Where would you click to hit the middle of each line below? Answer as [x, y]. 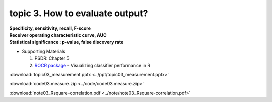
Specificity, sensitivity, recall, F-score [50, 28]
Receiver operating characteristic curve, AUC [58, 35]
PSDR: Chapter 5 [52, 58]
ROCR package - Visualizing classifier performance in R [92, 65]
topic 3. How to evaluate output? [79, 13]
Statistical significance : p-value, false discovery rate [66, 42]
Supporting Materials [44, 51]
